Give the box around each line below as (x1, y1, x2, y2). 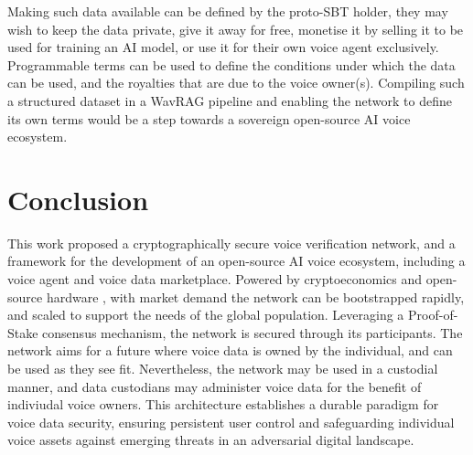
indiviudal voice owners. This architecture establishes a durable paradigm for (7, 395, 439, 414)
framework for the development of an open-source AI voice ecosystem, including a (7, 251, 466, 270)
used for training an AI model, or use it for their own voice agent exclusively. (7, 37, 439, 57)
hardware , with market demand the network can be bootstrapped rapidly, (46, 287, 465, 306)
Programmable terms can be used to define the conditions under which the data (7, 55, 456, 74)
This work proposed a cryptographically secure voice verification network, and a (7, 233, 456, 252)
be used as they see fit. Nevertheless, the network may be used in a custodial (7, 359, 438, 378)
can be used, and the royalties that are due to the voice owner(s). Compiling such (7, 73, 465, 92)
